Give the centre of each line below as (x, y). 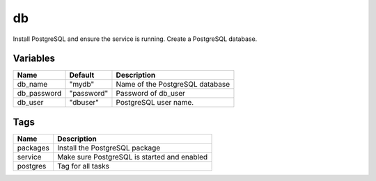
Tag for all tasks (83, 166)
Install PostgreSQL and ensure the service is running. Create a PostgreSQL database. (135, 39)
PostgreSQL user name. (155, 103)
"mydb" (82, 85)
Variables (34, 59)
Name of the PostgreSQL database (173, 85)
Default (82, 75)
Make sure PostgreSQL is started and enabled (132, 157)
